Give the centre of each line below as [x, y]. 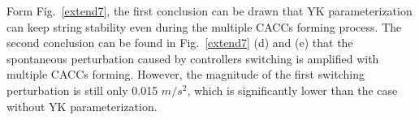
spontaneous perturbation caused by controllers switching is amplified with [193, 58]
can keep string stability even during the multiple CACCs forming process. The [204, 26]
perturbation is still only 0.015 [82, 90]
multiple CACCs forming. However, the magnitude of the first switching [186, 74]
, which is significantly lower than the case [292, 90]
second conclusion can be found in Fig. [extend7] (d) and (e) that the [180, 43]
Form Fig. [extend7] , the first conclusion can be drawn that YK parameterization [209, 11]
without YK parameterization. [82, 106]
